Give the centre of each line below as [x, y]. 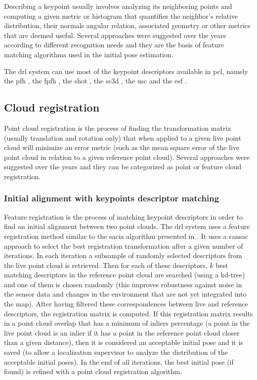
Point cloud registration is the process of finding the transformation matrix [118, 128]
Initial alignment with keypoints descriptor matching [112, 198]
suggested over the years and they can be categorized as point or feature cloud [123, 167]
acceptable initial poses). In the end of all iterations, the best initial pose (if [119, 361]
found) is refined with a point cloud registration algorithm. [93, 371]
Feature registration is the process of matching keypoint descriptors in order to [124, 216]
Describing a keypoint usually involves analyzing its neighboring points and [118, 6]
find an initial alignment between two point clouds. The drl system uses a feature [127, 226]
